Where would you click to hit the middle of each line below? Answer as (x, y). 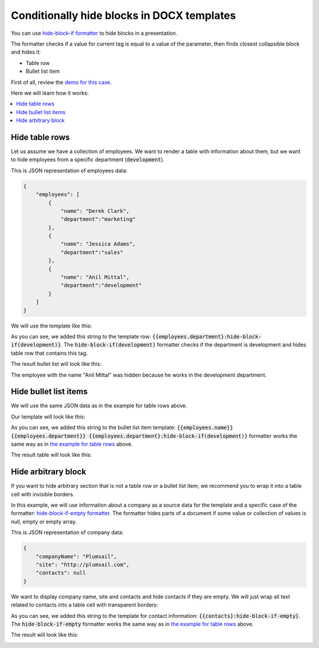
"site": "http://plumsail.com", (83, 565)
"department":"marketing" (98, 219)
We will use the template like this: (51, 326)
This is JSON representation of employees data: (69, 170)
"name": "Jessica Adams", (98, 244)
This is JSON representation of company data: (67, 533)
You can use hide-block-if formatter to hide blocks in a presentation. (94, 33)
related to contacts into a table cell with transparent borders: (84, 605)
